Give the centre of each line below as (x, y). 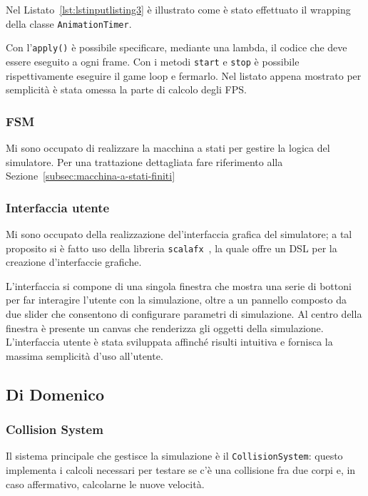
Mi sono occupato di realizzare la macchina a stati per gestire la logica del (168, 147)
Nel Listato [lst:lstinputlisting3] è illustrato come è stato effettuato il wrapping (178, 9)
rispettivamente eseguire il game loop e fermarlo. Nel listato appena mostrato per (184, 75)
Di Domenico (55, 394)
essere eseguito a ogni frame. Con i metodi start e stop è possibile (153, 61)
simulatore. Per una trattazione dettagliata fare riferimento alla (144, 161)
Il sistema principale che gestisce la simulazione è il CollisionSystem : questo (174, 456)
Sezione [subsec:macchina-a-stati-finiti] (91, 176)
